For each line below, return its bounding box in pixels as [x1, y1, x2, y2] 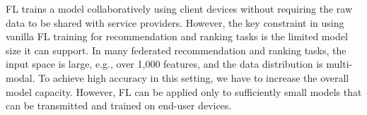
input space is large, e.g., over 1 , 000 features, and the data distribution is [6, 56, 323, 71]
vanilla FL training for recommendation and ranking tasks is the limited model [6, 29, 348, 44]
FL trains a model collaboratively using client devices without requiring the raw [6, 1, 353, 16]
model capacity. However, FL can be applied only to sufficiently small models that [6, 84, 362, 99]
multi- [326, 56, 353, 71]
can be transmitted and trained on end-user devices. [6, 98, 232, 113]
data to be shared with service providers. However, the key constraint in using [6, 15, 344, 30]
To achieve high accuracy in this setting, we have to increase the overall [38, 70, 349, 85]
